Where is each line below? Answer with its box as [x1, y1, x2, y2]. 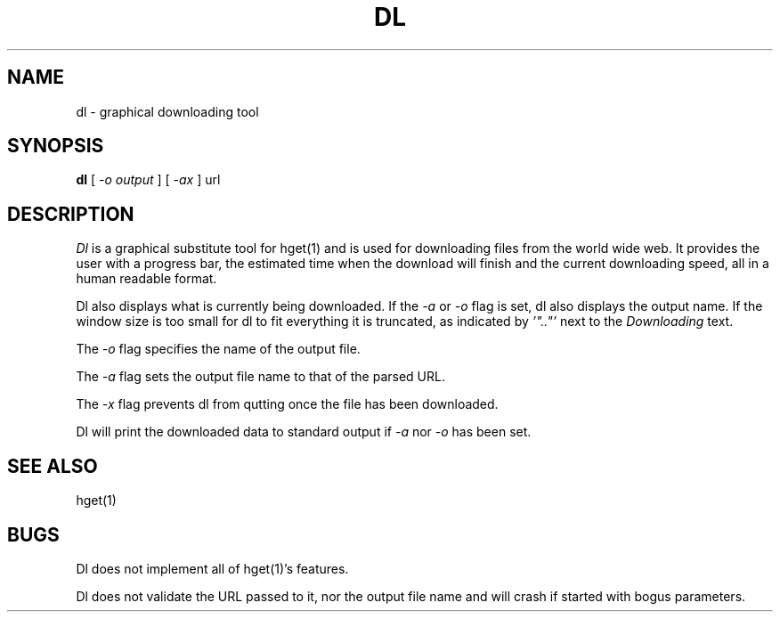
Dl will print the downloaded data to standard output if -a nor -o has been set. [76, 424, 532, 440]
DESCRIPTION [7, 202, 134, 225]
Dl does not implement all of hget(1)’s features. [76, 560, 349, 576]
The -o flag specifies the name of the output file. [76, 341, 361, 357]
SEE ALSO [7, 454, 98, 477]
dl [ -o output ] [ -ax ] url [76, 172, 221, 188]
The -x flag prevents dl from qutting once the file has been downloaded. [76, 396, 499, 412]
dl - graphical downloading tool [76, 103, 259, 119]
